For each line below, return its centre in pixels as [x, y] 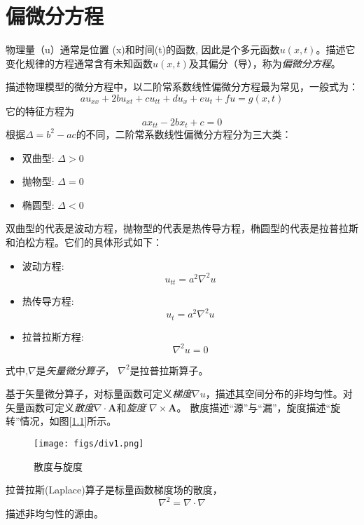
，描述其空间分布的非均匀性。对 [279, 394]
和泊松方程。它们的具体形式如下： [84, 241]
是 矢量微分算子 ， [75, 370]
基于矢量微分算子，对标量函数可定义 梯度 [99, 394]
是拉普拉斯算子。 [169, 370]
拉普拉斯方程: [53, 336]
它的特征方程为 [40, 110]
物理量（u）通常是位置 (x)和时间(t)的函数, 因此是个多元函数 [143, 49]
